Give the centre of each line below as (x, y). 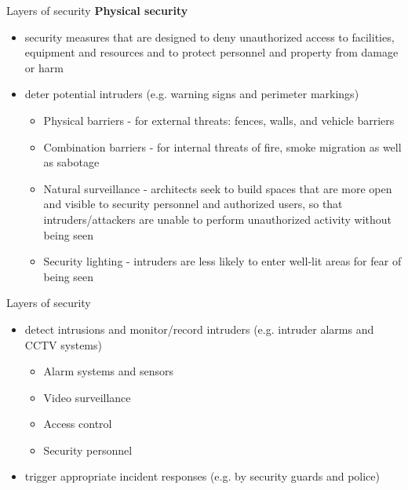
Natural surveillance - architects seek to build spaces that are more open (218, 188)
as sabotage (71, 162)
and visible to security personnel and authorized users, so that (193, 204)
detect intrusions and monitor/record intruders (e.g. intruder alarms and (199, 329)
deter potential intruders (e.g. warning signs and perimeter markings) (192, 94)
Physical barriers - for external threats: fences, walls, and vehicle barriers (219, 120)
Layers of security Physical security (97, 10)
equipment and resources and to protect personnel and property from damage (211, 52)
